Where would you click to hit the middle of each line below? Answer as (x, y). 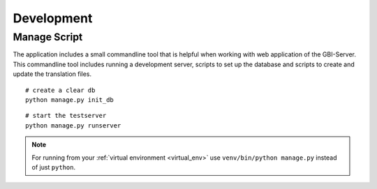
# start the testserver (66, 116)
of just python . (54, 167)
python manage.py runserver (73, 125)
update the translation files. (52, 74)
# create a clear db (60, 90)
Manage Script (48, 37)
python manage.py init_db (70, 100)
